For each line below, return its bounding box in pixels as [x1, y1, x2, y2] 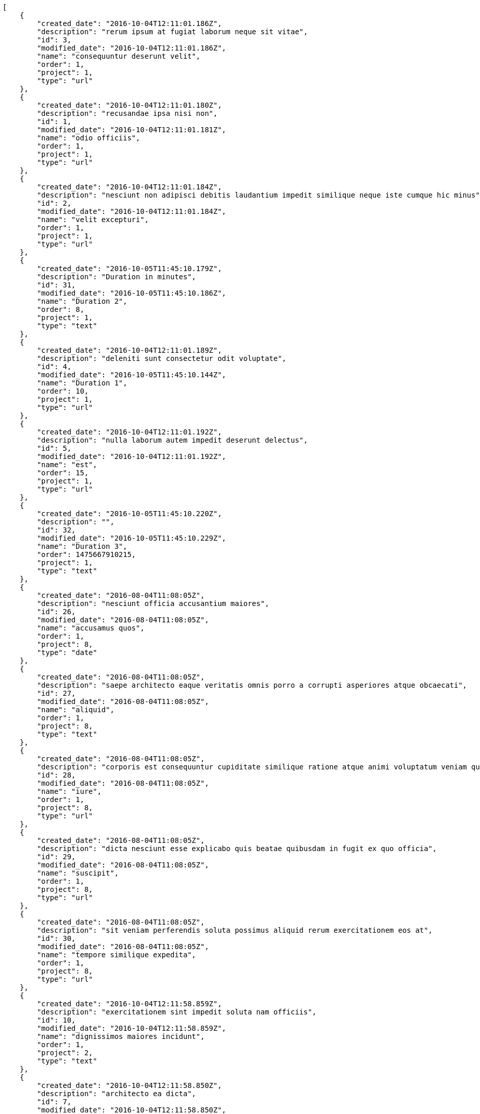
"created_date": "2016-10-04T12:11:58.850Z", [37, 1081, 222, 1089]
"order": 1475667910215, [37, 550, 136, 559]
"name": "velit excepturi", [37, 215, 149, 224]
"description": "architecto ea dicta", [37, 1089, 196, 1098]
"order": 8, [37, 305, 85, 313]
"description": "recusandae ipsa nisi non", [37, 109, 218, 117]
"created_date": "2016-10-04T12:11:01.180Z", [37, 101, 222, 109]
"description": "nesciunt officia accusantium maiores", [37, 599, 269, 608]
